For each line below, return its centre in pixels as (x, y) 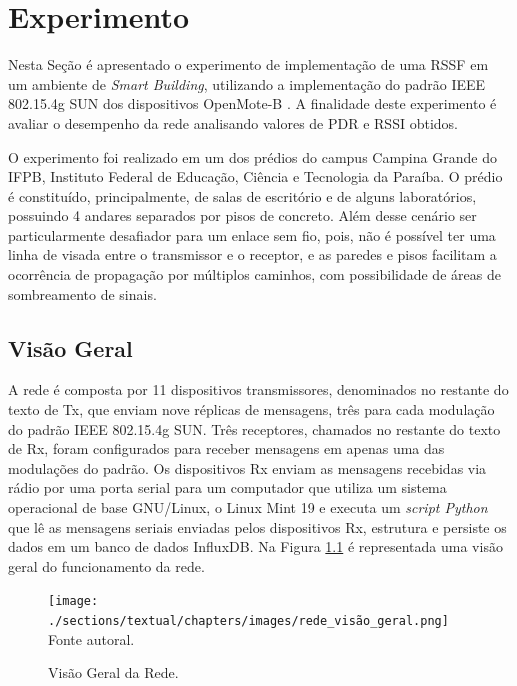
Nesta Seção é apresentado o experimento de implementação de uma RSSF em (248, 64)
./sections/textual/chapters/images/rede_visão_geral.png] (248, 621)
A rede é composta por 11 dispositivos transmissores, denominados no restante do (258, 389)
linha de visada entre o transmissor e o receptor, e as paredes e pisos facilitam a (252, 254)
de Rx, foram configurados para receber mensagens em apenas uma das (226, 448)
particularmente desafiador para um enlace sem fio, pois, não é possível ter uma (252, 234)
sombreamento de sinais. (82, 293)
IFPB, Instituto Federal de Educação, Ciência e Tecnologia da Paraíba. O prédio (255, 176)
